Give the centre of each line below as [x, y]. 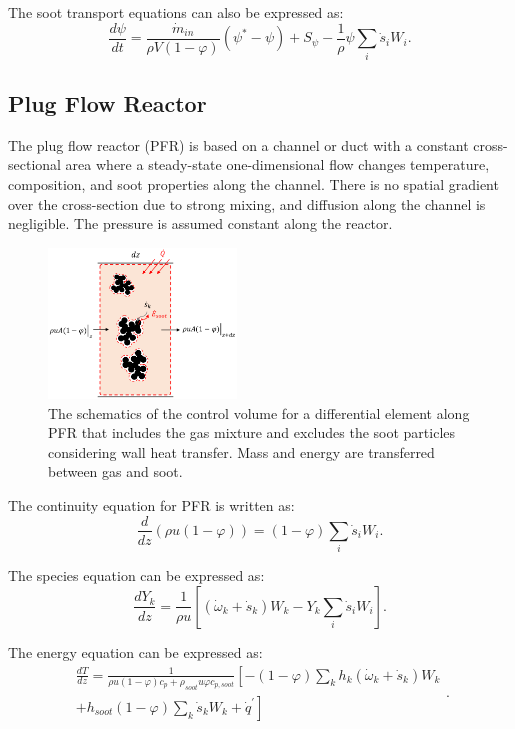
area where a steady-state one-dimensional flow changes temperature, [277, 164]
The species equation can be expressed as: [136, 575]
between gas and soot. [115, 471]
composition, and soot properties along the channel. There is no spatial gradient [253, 184]
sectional [34, 164]
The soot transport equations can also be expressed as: [176, 12]
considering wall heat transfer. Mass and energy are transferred [241, 451]
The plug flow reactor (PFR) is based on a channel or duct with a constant [238, 144]
